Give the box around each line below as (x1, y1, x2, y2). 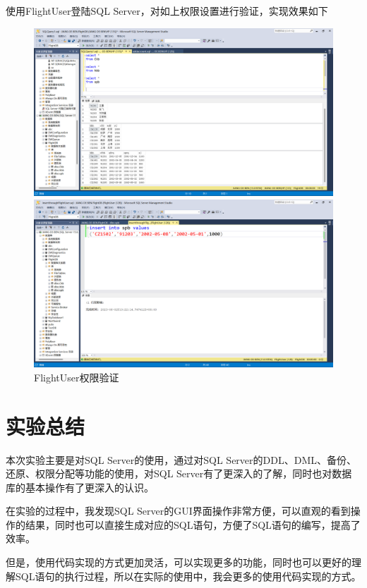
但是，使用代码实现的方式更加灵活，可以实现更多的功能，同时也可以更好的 (6, 555, 351, 570)
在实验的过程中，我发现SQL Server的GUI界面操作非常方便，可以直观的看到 (6, 503, 351, 518)
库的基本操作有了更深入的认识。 (6, 479, 154, 494)
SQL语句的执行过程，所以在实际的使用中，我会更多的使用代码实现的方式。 (15, 568, 361, 583)
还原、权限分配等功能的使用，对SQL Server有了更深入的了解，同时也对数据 (6, 466, 352, 481)
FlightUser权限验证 (34, 369, 119, 384)
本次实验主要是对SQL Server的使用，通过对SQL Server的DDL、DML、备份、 (6, 452, 356, 467)
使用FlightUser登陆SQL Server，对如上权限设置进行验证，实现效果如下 (6, 4, 328, 18)
